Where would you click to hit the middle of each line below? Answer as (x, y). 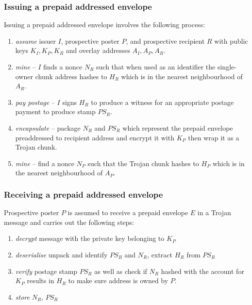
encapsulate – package (48, 127)
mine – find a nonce (45, 163)
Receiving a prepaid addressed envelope (84, 194)
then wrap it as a (214, 137)
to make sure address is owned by (118, 280)
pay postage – (35, 102)
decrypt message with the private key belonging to (90, 238)
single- (227, 67)
